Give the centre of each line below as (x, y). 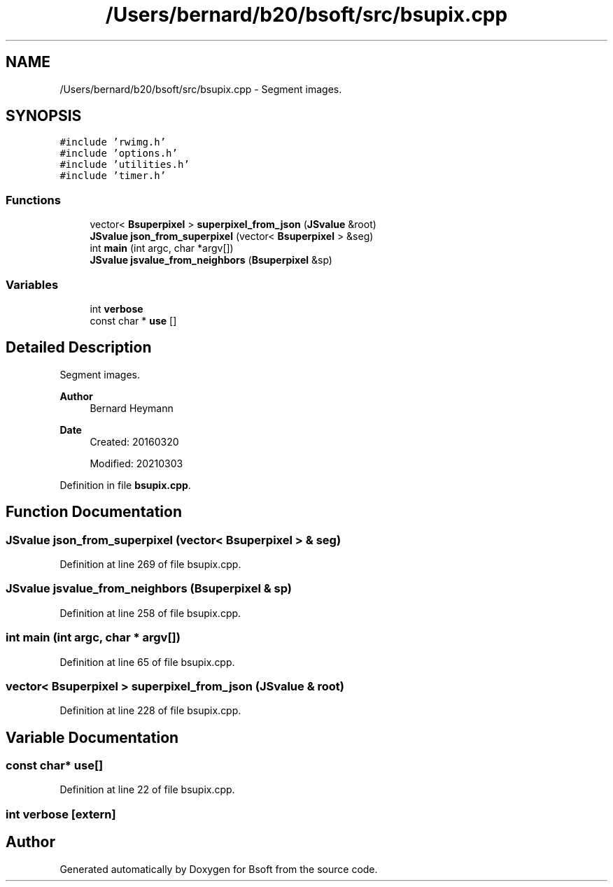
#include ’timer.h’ (113, 176)
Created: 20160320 (134, 441)
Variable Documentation (92, 737)
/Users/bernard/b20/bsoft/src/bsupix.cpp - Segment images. (201, 89)
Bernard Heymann (132, 408)
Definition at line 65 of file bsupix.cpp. (147, 662)
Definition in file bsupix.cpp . (125, 485)
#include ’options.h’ (119, 154)
